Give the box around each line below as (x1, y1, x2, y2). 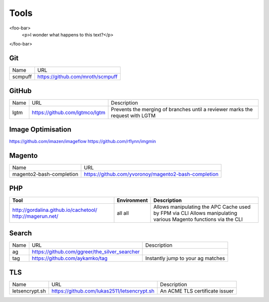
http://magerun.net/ (12, 212, 59, 219)
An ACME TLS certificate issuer (160, 287, 234, 294)
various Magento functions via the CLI (153, 216, 243, 223)
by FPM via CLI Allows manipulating (153, 209, 238, 216)
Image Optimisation (9, 125, 72, 134)
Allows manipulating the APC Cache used (153, 203, 251, 210)
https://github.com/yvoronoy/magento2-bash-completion (84, 171, 219, 178)
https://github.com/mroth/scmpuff (37, 73, 118, 80)
